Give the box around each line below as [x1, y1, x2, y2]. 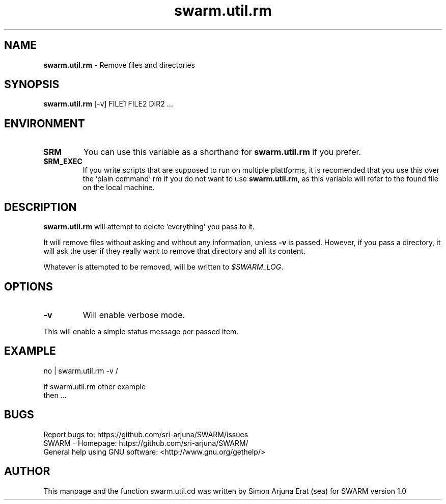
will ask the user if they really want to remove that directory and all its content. [43, 247, 305, 256]
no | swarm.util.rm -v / [43, 366, 118, 375]
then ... [43, 390, 67, 400]
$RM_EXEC [43, 157, 82, 166]
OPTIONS [4, 280, 53, 293]
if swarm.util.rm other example [43, 382, 146, 391]
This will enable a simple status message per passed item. [43, 327, 239, 336]
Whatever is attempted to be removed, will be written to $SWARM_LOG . [43, 262, 284, 272]
